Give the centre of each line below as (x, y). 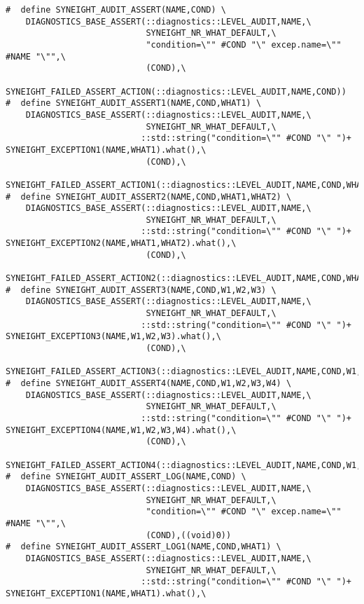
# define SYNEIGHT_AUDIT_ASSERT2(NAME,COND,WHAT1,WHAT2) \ (149, 197)
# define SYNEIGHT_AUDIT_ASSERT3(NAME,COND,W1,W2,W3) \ (141, 290)
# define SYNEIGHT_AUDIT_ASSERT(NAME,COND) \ (116, 10)
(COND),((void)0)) (189, 535)
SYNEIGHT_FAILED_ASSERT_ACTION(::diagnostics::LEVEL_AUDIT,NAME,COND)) (176, 91)
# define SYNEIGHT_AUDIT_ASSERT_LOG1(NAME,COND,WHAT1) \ (143, 547)
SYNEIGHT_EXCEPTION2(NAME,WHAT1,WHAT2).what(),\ (121, 243)
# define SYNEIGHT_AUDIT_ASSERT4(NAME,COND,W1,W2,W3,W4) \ (149, 383)
